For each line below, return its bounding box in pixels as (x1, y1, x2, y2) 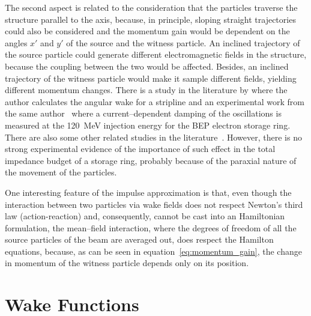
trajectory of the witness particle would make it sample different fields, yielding (5, 71, 297, 84)
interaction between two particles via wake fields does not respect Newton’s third (5, 198, 303, 210)
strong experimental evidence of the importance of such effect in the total (5, 142, 276, 155)
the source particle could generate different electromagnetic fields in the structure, (5, 48, 307, 61)
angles (5, 36, 28, 49)
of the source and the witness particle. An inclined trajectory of (66, 36, 300, 49)
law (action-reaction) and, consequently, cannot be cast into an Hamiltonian (5, 210, 285, 222)
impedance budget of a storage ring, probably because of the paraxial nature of (5, 154, 297, 166)
